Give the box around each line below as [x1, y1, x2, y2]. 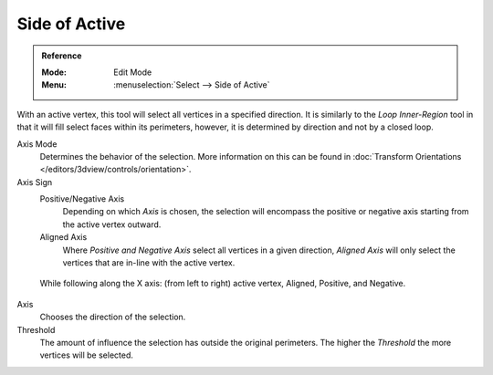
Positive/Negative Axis [39, 193, 125, 204]
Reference [41, 50, 82, 61]
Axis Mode [16, 138, 58, 150]
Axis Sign [16, 176, 53, 187]
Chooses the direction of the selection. [39, 311, 186, 323]
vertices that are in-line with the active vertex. [62, 257, 236, 268]
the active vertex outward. [62, 219, 162, 230]
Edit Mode [113, 67, 152, 78]
